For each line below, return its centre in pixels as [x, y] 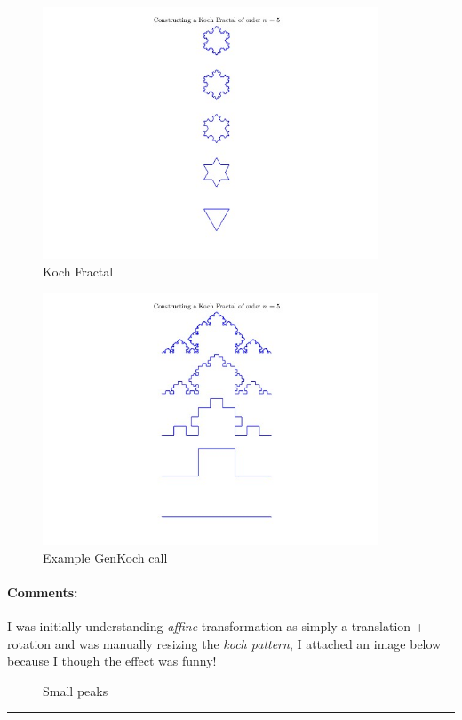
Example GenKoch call [105, 557]
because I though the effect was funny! [112, 661]
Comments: [43, 592]
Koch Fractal [78, 272]
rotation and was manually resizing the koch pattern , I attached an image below [224, 643]
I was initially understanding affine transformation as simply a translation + [216, 626]
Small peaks [76, 690]
